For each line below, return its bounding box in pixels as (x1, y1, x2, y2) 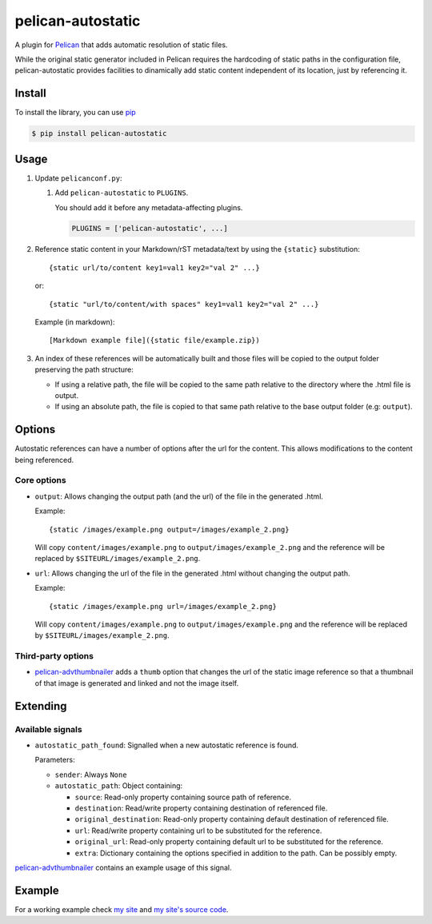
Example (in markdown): (34, 317, 115, 327)
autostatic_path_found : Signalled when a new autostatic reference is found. (34, 740, 299, 751)
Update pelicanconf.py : (34, 173, 123, 183)
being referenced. (14, 455, 74, 464)
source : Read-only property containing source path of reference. (74, 792, 292, 802)
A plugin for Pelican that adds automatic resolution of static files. (14, 40, 228, 50)
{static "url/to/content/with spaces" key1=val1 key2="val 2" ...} (49, 300, 319, 309)
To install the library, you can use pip (14, 108, 136, 117)
